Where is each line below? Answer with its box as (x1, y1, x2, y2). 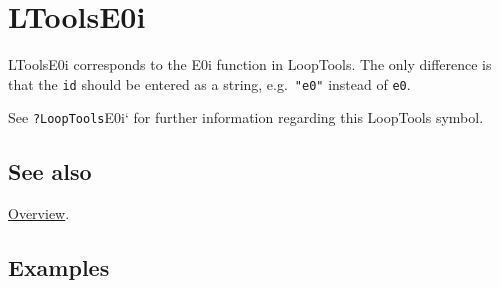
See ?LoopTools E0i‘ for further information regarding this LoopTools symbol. (8, 107, 484, 128)
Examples (8, 252, 110, 283)
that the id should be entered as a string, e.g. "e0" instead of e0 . (8, 73, 411, 94)
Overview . (8, 203, 70, 224)
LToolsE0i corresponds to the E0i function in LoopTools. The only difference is (8, 54, 492, 75)
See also (8, 156, 92, 187)
